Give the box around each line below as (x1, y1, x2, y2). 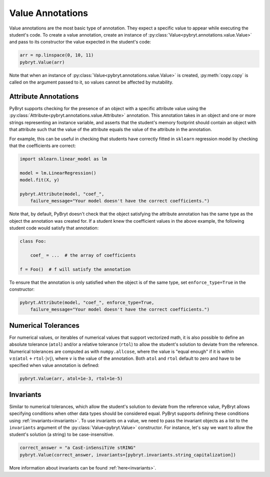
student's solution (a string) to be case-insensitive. (9, 431, 114, 437)
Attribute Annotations (9, 92, 79, 101)
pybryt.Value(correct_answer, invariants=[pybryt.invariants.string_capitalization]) (19, 452, 236, 457)
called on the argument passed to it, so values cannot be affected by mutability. (9, 79, 173, 85)
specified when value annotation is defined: (9, 362, 99, 368)
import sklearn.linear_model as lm (19, 156, 107, 162)
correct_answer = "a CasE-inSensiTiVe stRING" (19, 445, 136, 450)
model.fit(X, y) (19, 177, 60, 183)
